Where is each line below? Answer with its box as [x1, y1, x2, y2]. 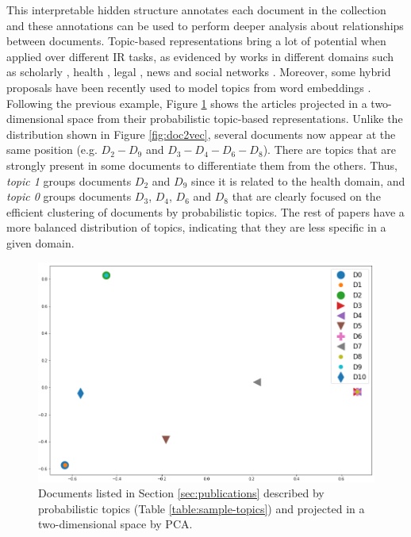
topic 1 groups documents [6, 172, 132, 189]
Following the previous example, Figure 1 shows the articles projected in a [6, 94, 367, 111]
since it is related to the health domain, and [190, 172, 405, 189]
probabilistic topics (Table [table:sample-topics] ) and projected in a [38, 500, 365, 516]
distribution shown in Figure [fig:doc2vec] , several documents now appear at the [6, 125, 396, 142]
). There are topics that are [263, 141, 397, 158]
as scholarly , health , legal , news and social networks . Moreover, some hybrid [6, 63, 391, 80]
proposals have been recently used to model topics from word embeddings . [6, 79, 371, 95]
